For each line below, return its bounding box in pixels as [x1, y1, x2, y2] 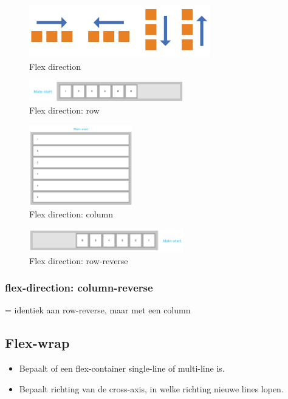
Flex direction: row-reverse [29, 254, 128, 267]
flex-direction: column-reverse [5, 280, 153, 295]
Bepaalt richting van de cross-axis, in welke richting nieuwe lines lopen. [19, 382, 284, 395]
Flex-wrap [5, 333, 70, 352]
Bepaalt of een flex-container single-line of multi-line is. [19, 362, 225, 375]
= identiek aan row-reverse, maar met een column [5, 304, 191, 316]
